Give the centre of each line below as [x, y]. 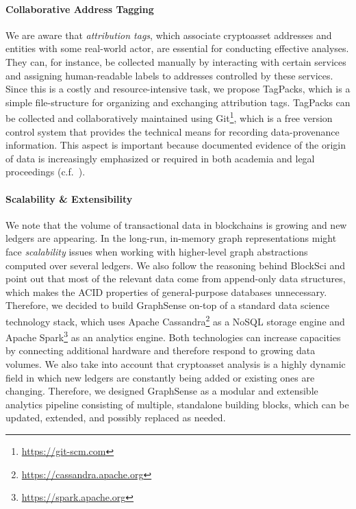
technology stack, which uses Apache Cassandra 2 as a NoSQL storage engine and [175, 320]
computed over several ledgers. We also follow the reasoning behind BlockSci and [176, 265]
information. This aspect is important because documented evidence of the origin [176, 145]
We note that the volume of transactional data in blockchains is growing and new [176, 224]
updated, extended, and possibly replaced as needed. [116, 418]
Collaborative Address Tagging [80, 9]
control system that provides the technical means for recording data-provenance [173, 131]
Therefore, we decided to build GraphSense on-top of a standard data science [167, 305]
